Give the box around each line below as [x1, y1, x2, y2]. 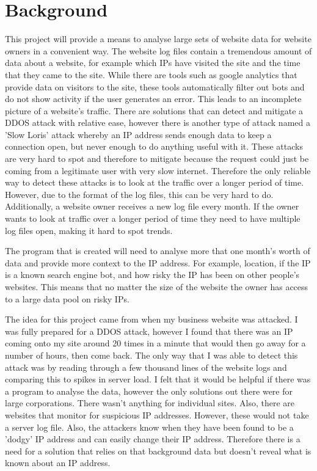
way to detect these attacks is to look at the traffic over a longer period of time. [5, 176, 304, 189]
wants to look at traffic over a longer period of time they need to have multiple [5, 212, 301, 225]
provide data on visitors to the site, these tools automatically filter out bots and [5, 80, 305, 93]
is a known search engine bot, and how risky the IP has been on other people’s [5, 268, 300, 281]
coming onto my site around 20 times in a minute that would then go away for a [5, 337, 306, 349]
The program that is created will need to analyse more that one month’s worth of [5, 244, 310, 257]
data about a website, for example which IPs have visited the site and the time [5, 56, 301, 69]
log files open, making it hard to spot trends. [5, 224, 173, 236]
